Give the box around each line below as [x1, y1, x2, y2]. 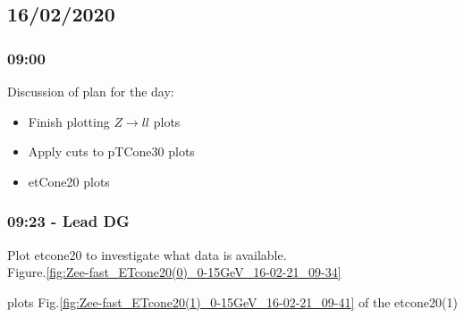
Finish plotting [28, 112, 110, 130]
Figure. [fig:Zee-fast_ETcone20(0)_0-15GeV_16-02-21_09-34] [7, 263, 342, 281]
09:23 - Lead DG [7, 210, 130, 232]
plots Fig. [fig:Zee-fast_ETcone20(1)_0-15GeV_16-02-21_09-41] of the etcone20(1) [7, 292, 458, 311]
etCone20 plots [28, 172, 110, 190]
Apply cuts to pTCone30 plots [28, 142, 195, 161]
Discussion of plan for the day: [7, 82, 174, 100]
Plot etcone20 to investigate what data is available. [7, 245, 287, 264]
